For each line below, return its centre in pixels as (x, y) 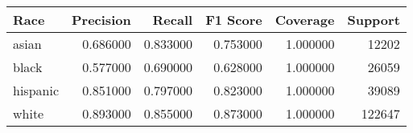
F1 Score (234, 20)
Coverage (305, 20)
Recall (173, 20)
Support (374, 20)
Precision (101, 20)
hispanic (36, 90)
